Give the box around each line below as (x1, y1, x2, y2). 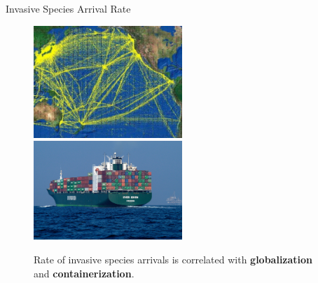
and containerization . (34, 265, 134, 280)
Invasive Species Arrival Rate (6, 1, 131, 15)
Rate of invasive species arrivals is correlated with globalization (34, 252, 313, 266)
